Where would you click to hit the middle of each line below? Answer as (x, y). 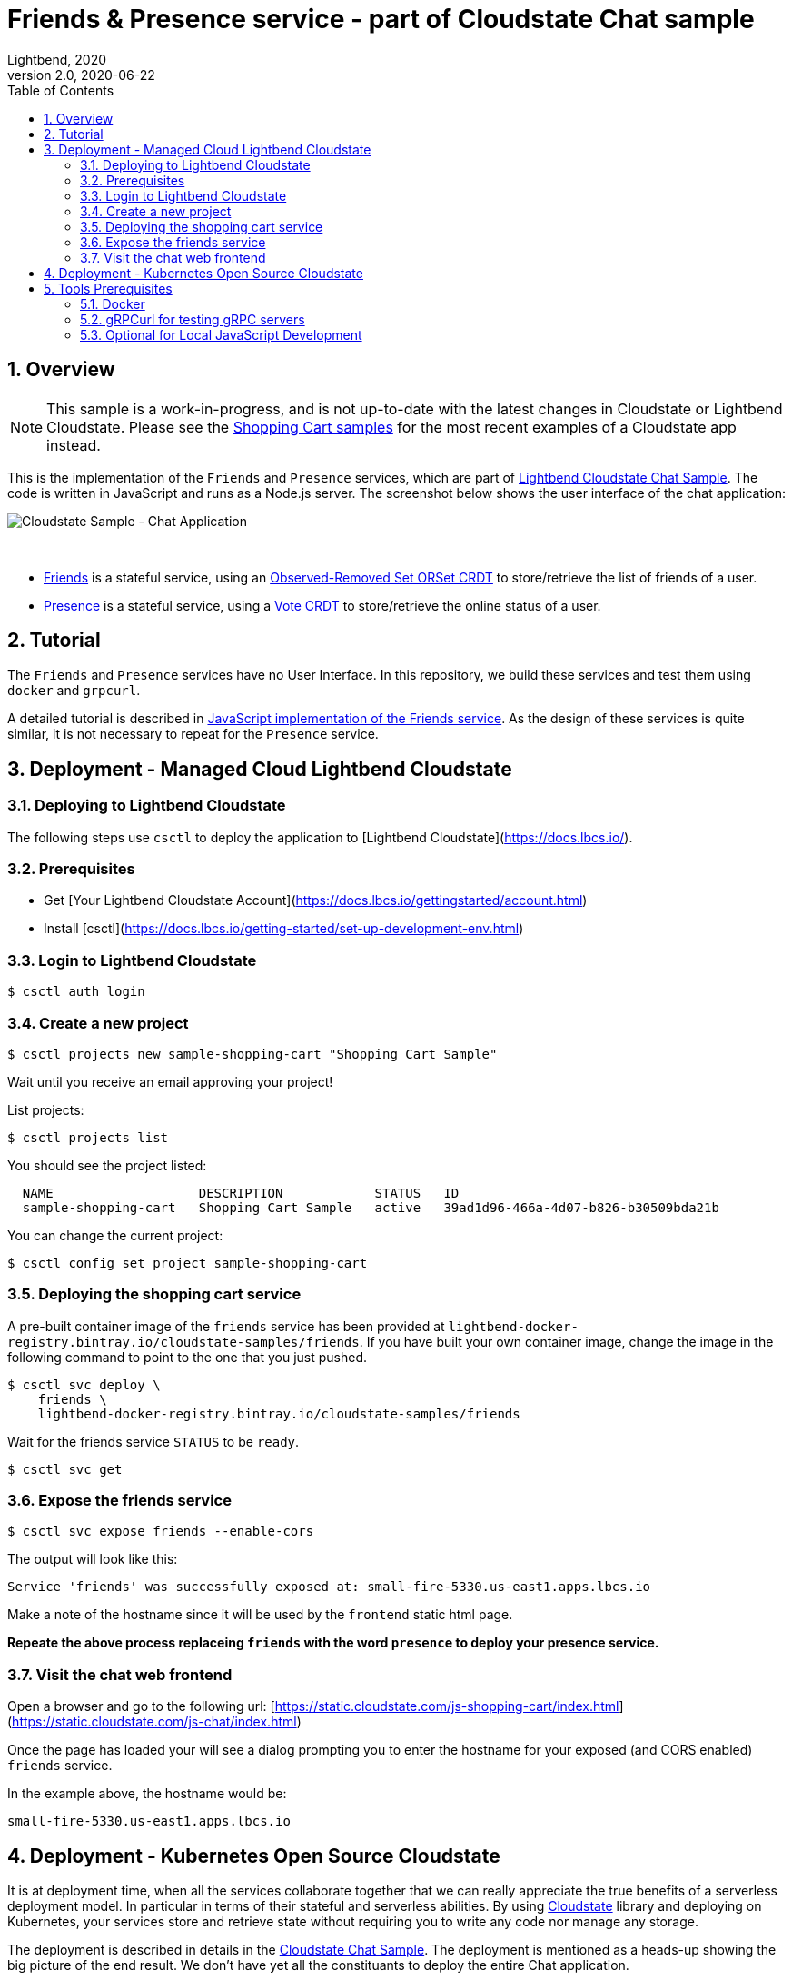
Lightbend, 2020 (57, 59)
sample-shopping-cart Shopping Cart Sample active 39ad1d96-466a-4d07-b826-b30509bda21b (371, 1207)
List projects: (46, 1109)
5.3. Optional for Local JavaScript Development (221, 334)
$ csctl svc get (65, 1469)
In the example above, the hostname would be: (147, 1794)
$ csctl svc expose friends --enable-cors (161, 1532)
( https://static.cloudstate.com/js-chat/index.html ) (154, 1722)
